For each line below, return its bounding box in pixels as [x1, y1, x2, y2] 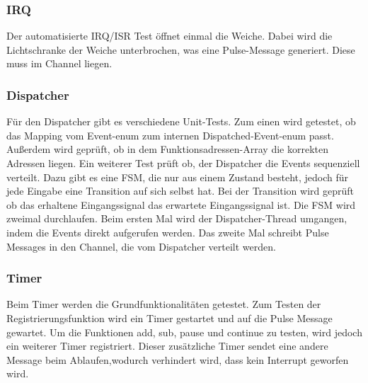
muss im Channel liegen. [6, 56, 113, 71]
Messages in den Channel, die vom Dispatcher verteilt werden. [6, 239, 276, 253]
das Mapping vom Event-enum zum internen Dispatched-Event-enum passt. [6, 127, 334, 142]
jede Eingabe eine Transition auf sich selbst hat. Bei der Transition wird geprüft [6, 183, 355, 198]
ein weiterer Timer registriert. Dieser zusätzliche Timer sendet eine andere [6, 338, 328, 353]
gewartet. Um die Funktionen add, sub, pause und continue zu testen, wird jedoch [6, 324, 362, 339]
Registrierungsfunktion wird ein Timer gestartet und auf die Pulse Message [6, 310, 333, 325]
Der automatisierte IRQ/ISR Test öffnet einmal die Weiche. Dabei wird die [6, 28, 333, 43]
